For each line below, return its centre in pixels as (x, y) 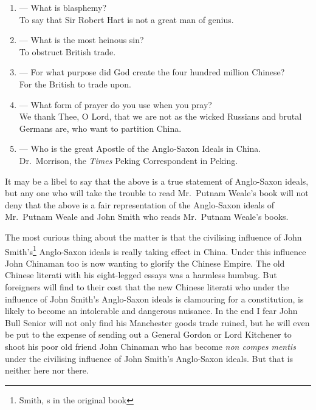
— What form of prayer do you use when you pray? (115, 104)
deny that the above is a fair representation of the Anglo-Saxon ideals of (139, 204)
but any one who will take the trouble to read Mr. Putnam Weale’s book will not (157, 193)
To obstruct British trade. (67, 51)
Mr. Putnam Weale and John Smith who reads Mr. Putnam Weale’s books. (147, 217)
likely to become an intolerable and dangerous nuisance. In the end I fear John (151, 311)
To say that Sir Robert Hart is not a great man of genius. (126, 19)
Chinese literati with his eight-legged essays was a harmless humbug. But (141, 275)
